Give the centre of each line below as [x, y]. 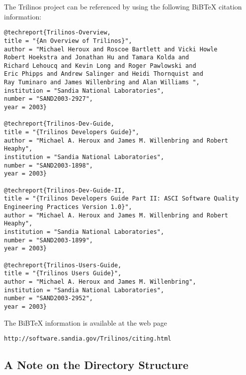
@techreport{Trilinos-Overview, [57, 33]
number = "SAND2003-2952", [48, 298]
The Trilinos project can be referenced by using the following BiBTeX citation [123, 6]
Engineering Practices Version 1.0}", [68, 207]
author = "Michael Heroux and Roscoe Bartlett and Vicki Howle [111, 49]
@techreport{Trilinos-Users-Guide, [63, 265]
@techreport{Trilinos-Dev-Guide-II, [65, 190]
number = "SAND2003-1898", [48, 165]
